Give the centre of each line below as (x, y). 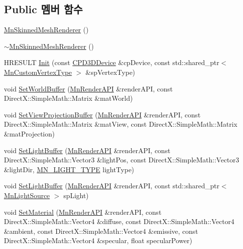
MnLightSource (27, 195)
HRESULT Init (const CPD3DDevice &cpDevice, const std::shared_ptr (112, 62)
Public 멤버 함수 (43, 9)
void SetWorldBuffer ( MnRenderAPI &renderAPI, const (88, 88)
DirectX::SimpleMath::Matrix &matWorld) (68, 98)
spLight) (76, 195)
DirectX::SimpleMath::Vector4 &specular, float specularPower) (98, 240)
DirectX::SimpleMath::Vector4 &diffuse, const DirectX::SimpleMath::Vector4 (119, 221)
